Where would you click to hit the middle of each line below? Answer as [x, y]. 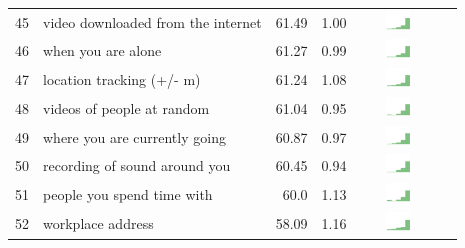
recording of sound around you [137, 165]
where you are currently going [134, 136]
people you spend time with [128, 194]
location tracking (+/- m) [122, 79]
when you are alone [102, 50]
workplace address [98, 222]
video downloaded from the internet [152, 21]
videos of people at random [126, 107]
